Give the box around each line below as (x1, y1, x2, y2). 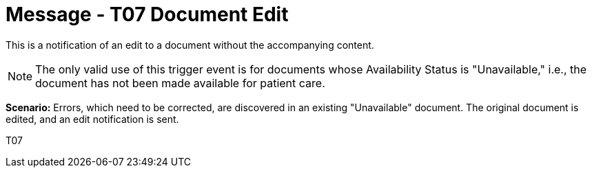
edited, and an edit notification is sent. (6, 113, 179, 125)
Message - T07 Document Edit (6, 3, 289, 26)
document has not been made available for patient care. (35, 76, 325, 90)
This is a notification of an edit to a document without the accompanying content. (6, 38, 374, 51)
